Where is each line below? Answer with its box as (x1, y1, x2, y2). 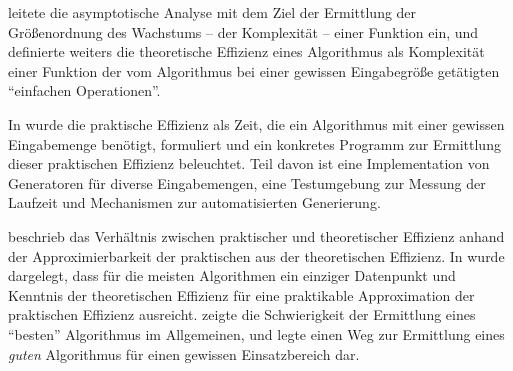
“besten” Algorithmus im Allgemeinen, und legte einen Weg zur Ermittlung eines (8, 323, 505, 344)
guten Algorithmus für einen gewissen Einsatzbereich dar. (8, 343, 360, 364)
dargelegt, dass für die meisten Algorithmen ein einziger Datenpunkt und (8, 265, 456, 286)
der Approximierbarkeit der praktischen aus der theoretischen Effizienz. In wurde (8, 245, 505, 266)
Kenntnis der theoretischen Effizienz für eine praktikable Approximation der (8, 284, 475, 305)
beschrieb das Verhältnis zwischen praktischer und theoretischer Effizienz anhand (8, 225, 505, 246)
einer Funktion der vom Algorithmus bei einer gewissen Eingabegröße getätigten (8, 60, 500, 81)
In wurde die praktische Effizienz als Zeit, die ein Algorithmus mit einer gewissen (8, 113, 505, 134)
